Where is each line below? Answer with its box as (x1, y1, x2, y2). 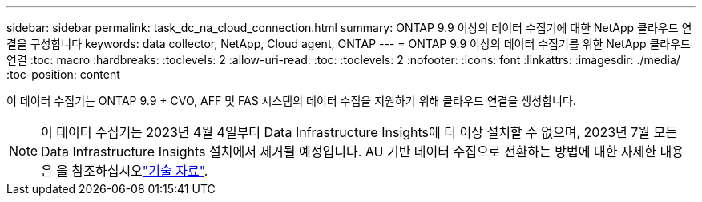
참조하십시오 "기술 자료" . (71, 163, 208, 179)
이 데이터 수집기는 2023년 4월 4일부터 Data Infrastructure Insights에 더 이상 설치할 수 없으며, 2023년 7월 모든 (41, 124, 678, 140)
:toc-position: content (6, 67, 120, 81)
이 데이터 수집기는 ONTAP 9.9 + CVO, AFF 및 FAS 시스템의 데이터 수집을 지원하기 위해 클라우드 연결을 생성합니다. (6, 94, 576, 107)
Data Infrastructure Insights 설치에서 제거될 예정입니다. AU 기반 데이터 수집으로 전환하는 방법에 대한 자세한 (41, 143, 657, 160)
